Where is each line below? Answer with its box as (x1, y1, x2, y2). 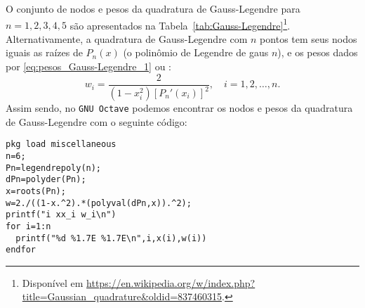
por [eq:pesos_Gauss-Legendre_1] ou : (6, 59, 171, 74)
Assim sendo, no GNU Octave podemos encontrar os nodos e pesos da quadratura (6, 101, 353, 115)
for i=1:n (6, 221, 51, 231)
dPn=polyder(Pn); (6, 174, 86, 185)
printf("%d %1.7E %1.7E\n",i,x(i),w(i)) (15, 233, 207, 243)
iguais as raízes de (6, 45, 83, 60)
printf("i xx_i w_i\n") (6, 210, 117, 220)
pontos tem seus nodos (260, 31, 357, 46)
